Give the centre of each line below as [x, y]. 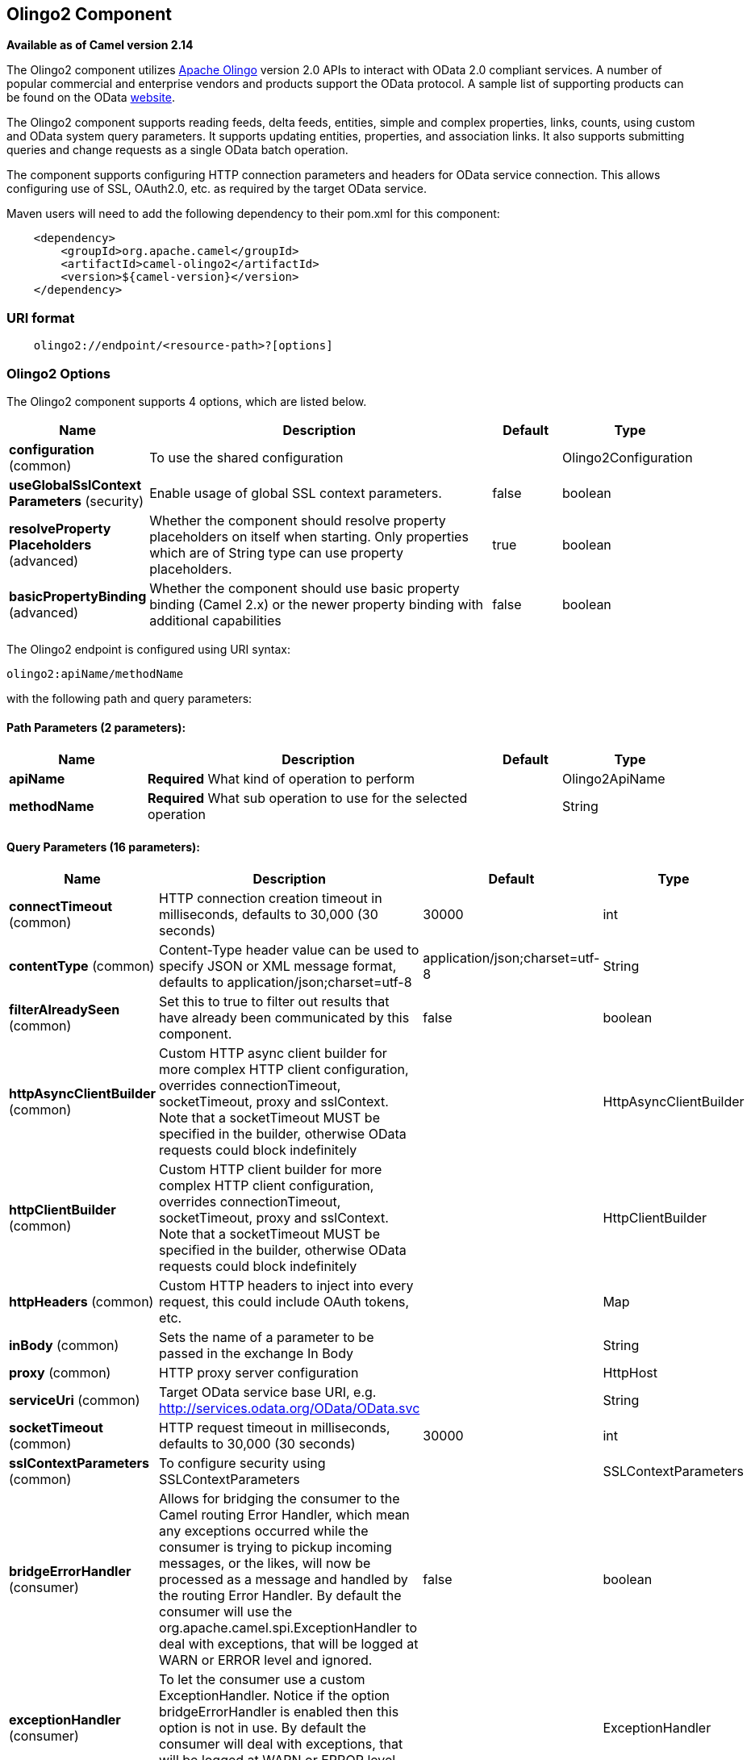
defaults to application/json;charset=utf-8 [286, 982]
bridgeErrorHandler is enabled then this [279, 1712]
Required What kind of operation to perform [282, 779]
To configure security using [242, 1463]
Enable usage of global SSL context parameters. [296, 493]
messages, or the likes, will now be [265, 1564]
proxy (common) [60, 1373]
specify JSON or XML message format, [278, 966]
